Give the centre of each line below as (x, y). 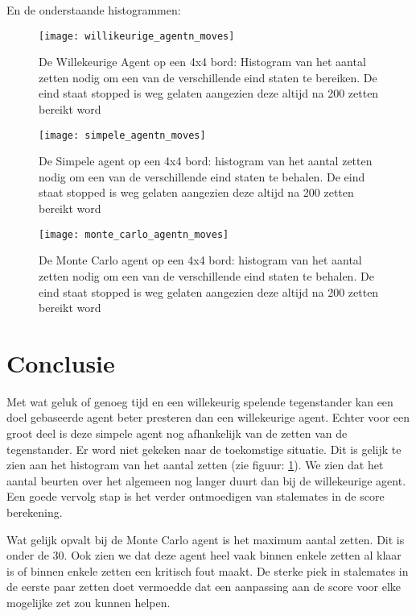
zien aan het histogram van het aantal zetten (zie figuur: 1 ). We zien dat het (195, 465)
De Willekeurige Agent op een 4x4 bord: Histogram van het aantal (202, 62)
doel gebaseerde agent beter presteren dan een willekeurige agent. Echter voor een (208, 417)
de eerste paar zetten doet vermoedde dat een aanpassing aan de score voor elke (204, 587)
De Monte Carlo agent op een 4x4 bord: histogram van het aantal (200, 260)
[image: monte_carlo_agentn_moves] (134, 234)
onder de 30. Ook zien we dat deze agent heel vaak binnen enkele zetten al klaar (204, 555)
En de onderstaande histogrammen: (94, 10)
